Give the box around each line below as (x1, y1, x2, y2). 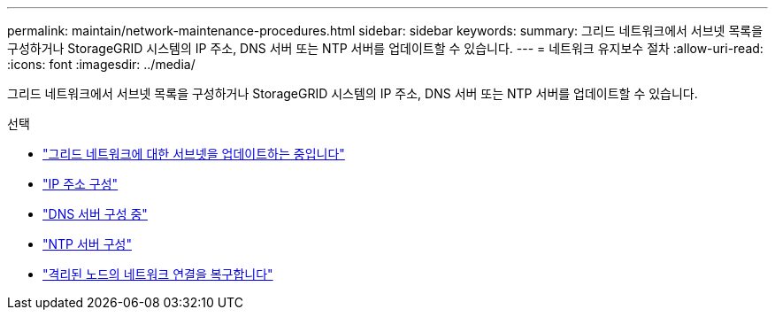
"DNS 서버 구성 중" (42, 206, 148, 221)
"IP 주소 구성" (42, 176, 119, 191)
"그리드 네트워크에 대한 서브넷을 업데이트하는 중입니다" (42, 146, 345, 161)
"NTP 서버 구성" (42, 236, 132, 251)
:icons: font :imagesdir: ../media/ (7, 57, 196, 72)
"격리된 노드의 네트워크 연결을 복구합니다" (42, 267, 273, 282)
